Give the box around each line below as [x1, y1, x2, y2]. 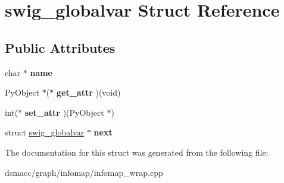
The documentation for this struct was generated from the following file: [5, 146, 269, 158]
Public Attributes [5, 38, 116, 56]
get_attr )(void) [56, 86, 121, 99]
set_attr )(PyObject [24, 106, 104, 118]
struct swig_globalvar [5, 126, 85, 138]
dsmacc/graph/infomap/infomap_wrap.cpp [5, 166, 163, 178]
